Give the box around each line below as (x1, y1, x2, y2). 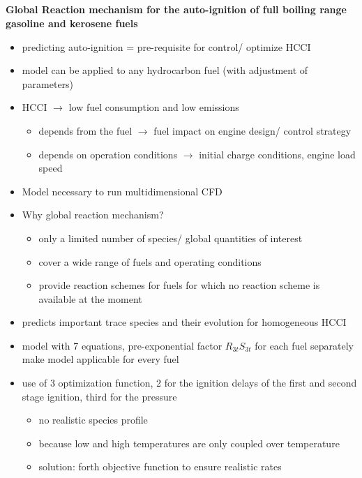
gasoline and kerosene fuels (6, 15, 138, 30)
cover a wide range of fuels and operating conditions (38, 254, 262, 269)
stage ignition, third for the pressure (22, 389, 177, 403)
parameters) (22, 76, 74, 91)
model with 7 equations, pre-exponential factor (22, 338, 223, 352)
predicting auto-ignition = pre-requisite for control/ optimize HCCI (22, 39, 311, 54)
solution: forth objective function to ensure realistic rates (38, 459, 282, 474)
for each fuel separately (255, 338, 354, 352)
